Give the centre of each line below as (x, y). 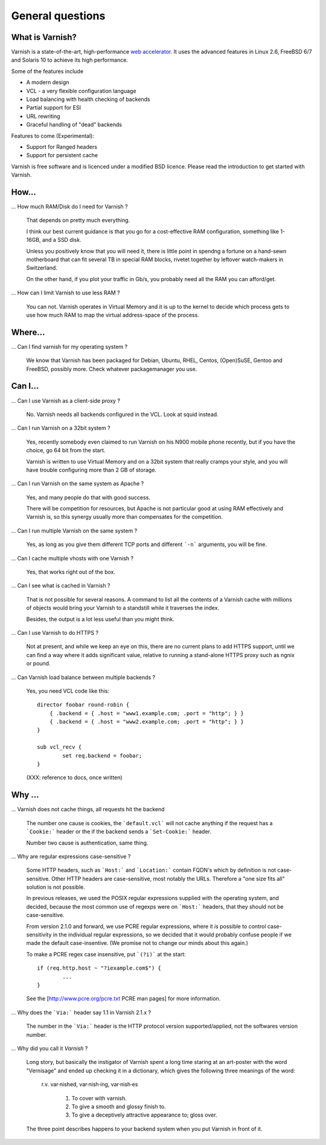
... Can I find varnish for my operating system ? (69, 346)
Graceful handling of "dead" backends (74, 125)
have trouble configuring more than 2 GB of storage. (91, 470)
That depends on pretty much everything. (78, 220)
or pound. (38, 663)
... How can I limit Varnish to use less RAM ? (66, 293)
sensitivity (39, 935)
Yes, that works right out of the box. (71, 572)
